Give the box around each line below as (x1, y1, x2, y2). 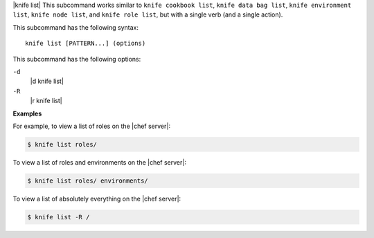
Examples (12, 109, 42, 118)
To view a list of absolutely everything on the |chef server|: (12, 194, 181, 203)
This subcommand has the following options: (12, 55, 141, 63)
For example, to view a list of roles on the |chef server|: (12, 122, 171, 130)
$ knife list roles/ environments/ (27, 176, 148, 185)
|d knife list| (30, 77, 64, 86)
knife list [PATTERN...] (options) (25, 39, 146, 48)
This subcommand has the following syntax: (12, 23, 139, 31)
